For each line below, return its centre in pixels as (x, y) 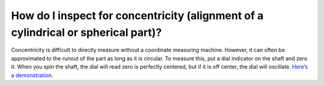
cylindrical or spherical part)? (86, 32)
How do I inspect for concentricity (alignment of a (137, 16)
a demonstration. (32, 75)
